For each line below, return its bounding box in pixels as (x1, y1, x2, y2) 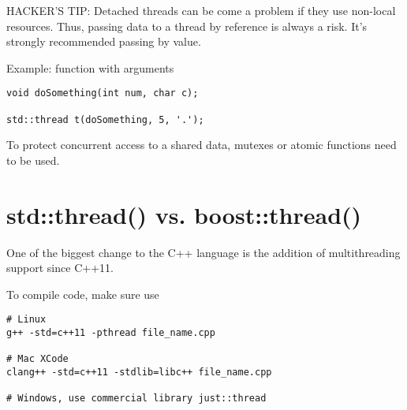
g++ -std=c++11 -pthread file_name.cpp (6, 327, 215, 339)
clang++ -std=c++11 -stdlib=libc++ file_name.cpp (6, 367, 272, 378)
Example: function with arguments (6, 59, 174, 76)
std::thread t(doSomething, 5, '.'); (6, 114, 204, 125)
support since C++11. (6, 259, 114, 276)
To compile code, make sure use (6, 285, 159, 302)
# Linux (6, 314, 47, 326)
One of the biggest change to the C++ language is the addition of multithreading (6, 244, 401, 260)
